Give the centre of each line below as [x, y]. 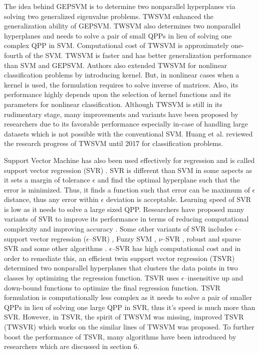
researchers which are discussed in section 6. [72, 346]
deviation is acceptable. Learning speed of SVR [179, 199]
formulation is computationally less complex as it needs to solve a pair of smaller [128, 297]
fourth [14, 55]
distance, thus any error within [51, 199]
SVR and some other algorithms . [56, 248]
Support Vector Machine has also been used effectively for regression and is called [129, 160]
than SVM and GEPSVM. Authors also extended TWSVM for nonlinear [116, 65]
